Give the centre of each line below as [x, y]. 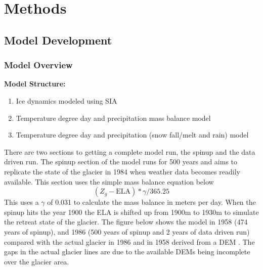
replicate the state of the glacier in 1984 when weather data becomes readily [122, 171]
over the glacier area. [37, 261]
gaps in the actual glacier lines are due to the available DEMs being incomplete [127, 252]
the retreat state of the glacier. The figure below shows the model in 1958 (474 [126, 222]
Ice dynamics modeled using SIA [67, 100]
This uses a [21, 202]
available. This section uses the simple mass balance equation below [109, 181]
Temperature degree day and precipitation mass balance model [113, 118]
